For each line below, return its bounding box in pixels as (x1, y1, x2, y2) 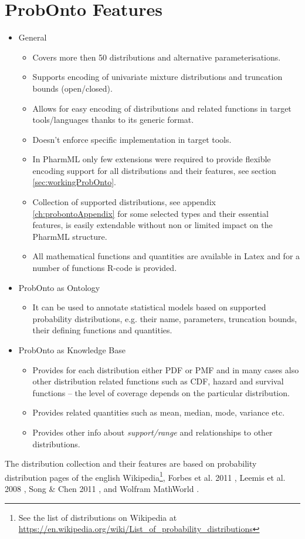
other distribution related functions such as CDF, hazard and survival (32, 375, 284, 387)
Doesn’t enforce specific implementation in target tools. (32, 133, 232, 145)
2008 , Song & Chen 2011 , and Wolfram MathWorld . (5, 483, 199, 494)
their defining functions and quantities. (32, 324, 172, 336)
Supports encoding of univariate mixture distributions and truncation (32, 71, 283, 83)
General (18, 31, 47, 43)
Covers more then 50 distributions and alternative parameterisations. (32, 51, 281, 63)
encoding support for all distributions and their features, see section (32, 164, 276, 176)
